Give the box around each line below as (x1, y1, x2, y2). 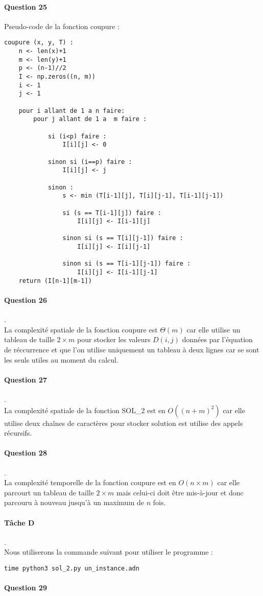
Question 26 (4, 295, 47, 305)
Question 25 (4, 1, 47, 12)
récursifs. (4, 427, 32, 438)
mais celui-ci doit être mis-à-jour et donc (116, 487, 244, 497)
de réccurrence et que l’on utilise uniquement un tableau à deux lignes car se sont (4, 344, 259, 354)
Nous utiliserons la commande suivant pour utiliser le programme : (4, 546, 213, 557)
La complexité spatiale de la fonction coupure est (4, 324, 158, 335)
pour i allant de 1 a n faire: (18, 107, 125, 114)
